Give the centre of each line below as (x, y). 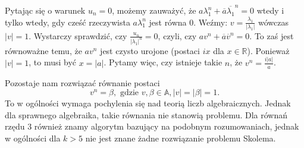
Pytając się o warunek (45, 10)
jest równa (168, 22)
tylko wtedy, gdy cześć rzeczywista (68, 22)
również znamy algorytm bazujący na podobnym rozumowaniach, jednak (167, 126)
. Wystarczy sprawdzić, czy (78, 35)
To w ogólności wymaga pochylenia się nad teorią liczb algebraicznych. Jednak (148, 103)
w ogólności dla (33, 138)
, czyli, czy (177, 35)
